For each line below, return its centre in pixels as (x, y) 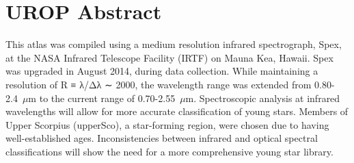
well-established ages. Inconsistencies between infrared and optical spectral (162, 138)
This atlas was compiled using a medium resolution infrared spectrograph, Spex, (174, 44)
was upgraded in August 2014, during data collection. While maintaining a (162, 71)
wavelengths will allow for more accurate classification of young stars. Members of (177, 111)
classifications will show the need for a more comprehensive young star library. (169, 151)
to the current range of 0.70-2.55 (107, 98)
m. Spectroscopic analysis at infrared (263, 98)
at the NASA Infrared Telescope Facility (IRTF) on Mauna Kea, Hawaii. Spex (169, 57)
